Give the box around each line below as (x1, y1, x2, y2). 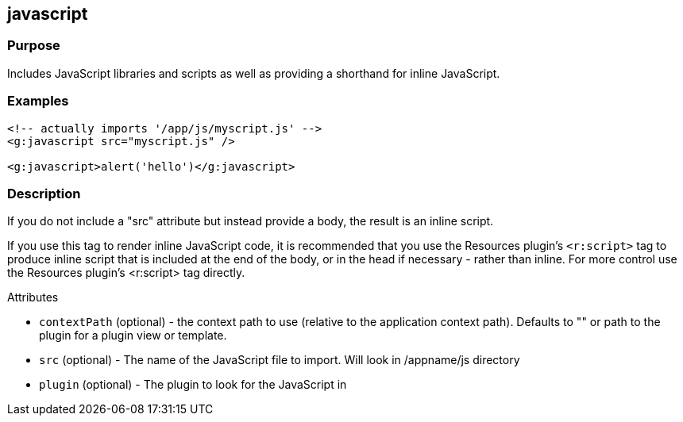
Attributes (7, 290, 59, 305)
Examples (7, 93, 69, 109)
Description (7, 185, 81, 201)
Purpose (7, 37, 60, 54)
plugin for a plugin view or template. (39, 328, 227, 343)
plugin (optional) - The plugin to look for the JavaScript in (39, 378, 347, 392)
